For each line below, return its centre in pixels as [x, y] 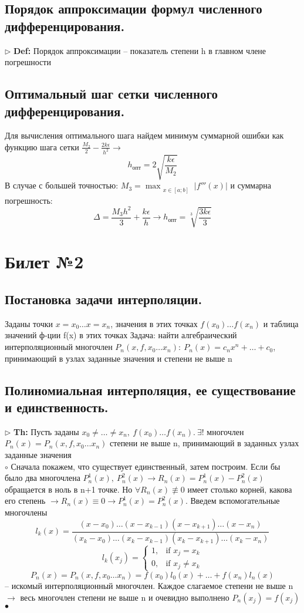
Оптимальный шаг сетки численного [112, 94]
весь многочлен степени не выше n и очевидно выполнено [125, 597]
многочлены [26, 512]
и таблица [281, 323]
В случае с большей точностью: [62, 185]
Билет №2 [44, 262]
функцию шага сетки [42, 146]
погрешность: [29, 200]
